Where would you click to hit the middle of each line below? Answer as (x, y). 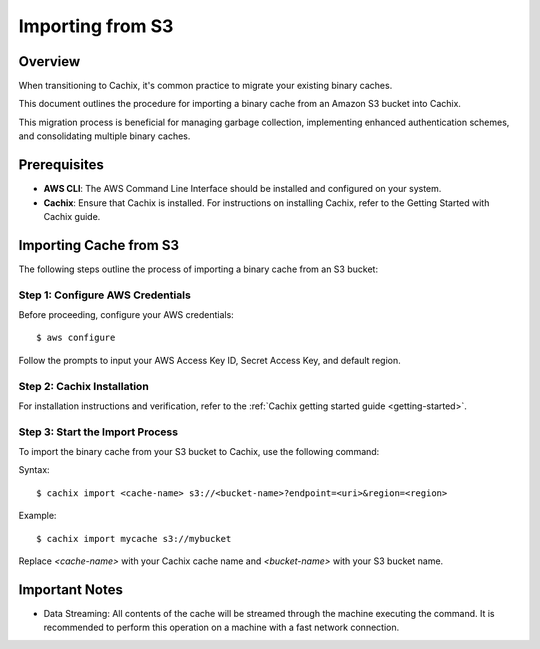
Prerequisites (61, 165)
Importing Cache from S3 (99, 245)
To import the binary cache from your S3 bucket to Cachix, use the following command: (199, 452)
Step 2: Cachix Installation (83, 386)
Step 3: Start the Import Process (98, 432)
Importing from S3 (96, 26)
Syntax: (34, 470)
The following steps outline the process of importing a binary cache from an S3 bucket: (198, 269)
